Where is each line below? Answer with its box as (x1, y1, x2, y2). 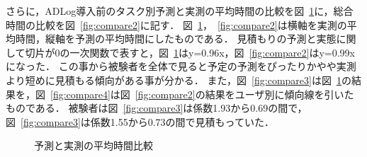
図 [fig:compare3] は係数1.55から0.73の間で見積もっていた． (6, 114, 274, 129)
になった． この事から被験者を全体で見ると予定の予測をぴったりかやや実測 (6, 59, 356, 74)
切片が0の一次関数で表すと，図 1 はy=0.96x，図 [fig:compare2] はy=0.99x (25, 45, 356, 59)
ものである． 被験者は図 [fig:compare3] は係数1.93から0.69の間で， (6, 100, 307, 115)
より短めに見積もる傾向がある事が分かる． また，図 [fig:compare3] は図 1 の (6, 72, 351, 87)
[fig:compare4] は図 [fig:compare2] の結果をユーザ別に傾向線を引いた (50, 86, 354, 101)
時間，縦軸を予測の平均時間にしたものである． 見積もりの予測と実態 (15, 31, 337, 46)
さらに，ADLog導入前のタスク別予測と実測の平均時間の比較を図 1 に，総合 (6, 4, 354, 18)
